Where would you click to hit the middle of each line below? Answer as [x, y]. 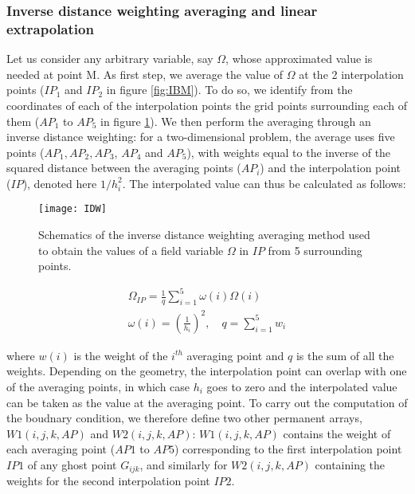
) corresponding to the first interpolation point [288, 449]
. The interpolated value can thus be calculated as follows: [264, 183]
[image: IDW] [72, 209]
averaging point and [235, 355]
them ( [23, 121]
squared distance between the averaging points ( [124, 168]
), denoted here [60, 183]
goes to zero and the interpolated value [302, 386]
